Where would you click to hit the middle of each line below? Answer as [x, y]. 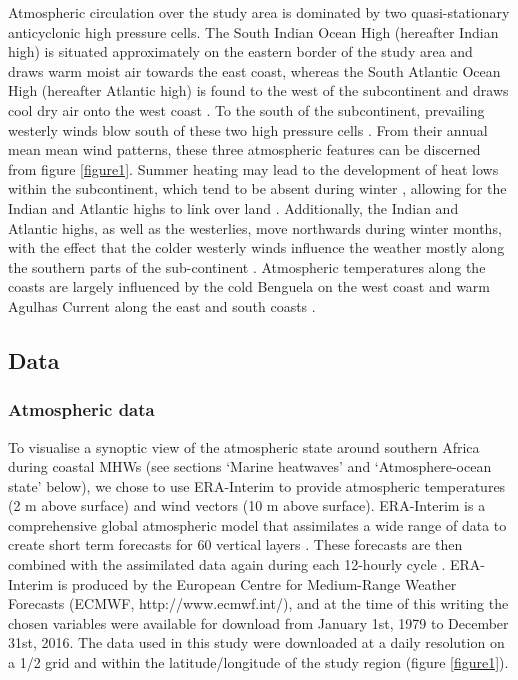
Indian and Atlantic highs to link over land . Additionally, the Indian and [233, 207]
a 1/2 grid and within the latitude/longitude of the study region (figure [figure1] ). [258, 662]
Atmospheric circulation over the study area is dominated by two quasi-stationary [259, 12]
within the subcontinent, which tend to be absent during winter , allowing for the [257, 188]
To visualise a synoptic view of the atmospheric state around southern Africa [244, 446]
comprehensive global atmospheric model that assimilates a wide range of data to [257, 524]
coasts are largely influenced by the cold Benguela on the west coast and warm [249, 286]
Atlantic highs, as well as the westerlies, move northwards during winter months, [255, 227]
